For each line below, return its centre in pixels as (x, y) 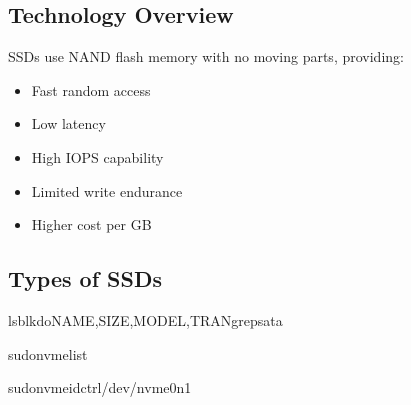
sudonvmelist (48, 353)
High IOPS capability (97, 156)
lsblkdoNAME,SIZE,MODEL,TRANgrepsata (145, 319)
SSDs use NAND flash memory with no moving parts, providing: (206, 56)
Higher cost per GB (91, 224)
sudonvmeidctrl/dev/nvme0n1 (100, 387)
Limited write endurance (107, 190)
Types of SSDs (85, 278)
